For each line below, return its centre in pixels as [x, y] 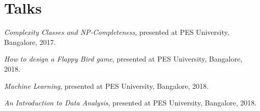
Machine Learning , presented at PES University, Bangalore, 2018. [107, 86]
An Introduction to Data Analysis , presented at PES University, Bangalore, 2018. [131, 103]
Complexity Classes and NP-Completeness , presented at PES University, [117, 32]
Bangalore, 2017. [30, 42]
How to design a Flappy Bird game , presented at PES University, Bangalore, [123, 59]
